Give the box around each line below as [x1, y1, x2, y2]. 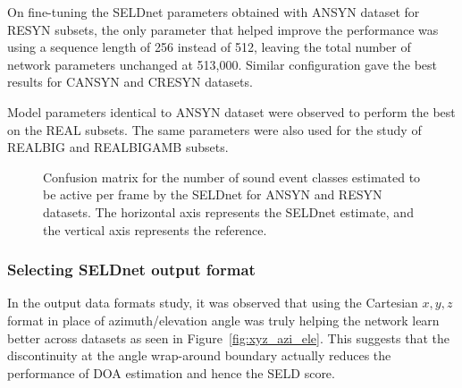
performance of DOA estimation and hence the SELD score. [7, 363, 335, 382]
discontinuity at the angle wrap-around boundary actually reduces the [7, 346, 391, 365]
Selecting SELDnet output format [7, 258, 256, 281]
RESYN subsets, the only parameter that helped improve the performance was [7, 20, 439, 38]
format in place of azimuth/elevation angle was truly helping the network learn [7, 310, 440, 329]
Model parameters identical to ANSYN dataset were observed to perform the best [7, 102, 456, 121]
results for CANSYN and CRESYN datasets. [7, 72, 253, 91]
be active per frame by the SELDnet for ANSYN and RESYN [43, 185, 382, 204]
